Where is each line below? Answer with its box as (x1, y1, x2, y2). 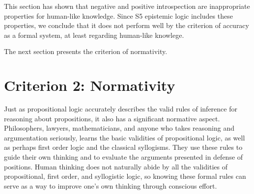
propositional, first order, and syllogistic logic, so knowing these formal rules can (4, 171, 246, 181)
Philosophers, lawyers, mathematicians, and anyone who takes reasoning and (4, 123, 234, 133)
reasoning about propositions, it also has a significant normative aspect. (4, 113, 220, 123)
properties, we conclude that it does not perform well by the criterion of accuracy (4, 20, 249, 30)
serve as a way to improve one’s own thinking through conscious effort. (4, 180, 217, 191)
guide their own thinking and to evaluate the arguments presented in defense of (4, 152, 243, 162)
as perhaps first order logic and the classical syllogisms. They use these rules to (4, 142, 243, 152)
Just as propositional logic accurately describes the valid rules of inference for (4, 104, 237, 114)
